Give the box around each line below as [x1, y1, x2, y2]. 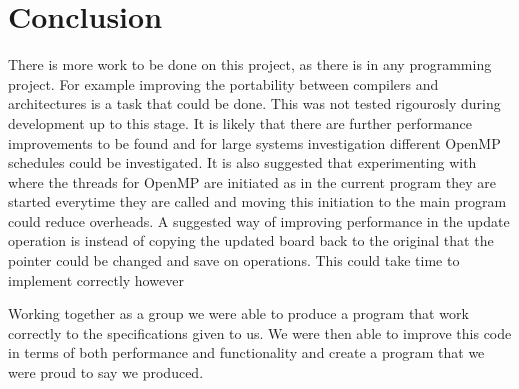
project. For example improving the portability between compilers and [8, 73, 439, 94]
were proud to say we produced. [8, 362, 204, 383]
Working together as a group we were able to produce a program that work [8, 303, 469, 324]
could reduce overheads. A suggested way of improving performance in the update [8, 210, 510, 231]
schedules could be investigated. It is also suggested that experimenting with [8, 152, 477, 173]
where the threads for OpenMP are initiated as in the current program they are [8, 171, 496, 192]
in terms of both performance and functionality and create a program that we [8, 342, 485, 363]
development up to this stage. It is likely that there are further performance [8, 112, 473, 133]
